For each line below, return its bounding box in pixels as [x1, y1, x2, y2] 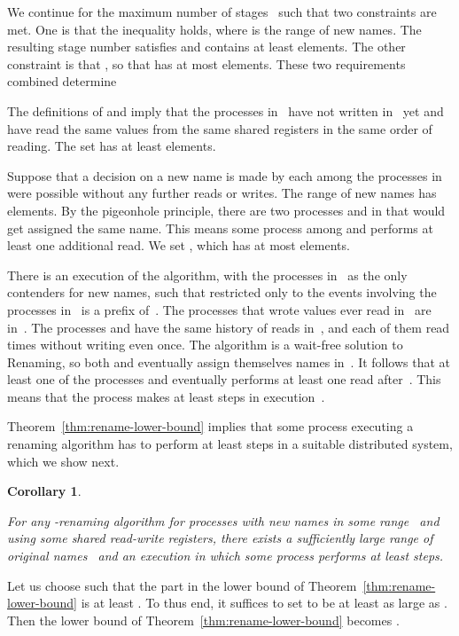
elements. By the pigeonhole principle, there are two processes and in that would [7, 200, 446, 219]
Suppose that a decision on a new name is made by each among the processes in [7, 166, 442, 185]
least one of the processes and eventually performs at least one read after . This [7, 370, 441, 389]
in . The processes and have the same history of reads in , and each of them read [7, 318, 450, 336]
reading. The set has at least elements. [7, 137, 216, 155]
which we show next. [7, 451, 120, 470]
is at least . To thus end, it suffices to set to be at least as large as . [81, 593, 447, 612]
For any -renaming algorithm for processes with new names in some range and [7, 511, 440, 530]
